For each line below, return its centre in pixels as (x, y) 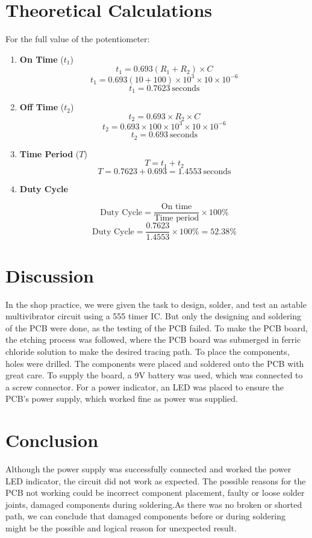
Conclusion (52, 440)
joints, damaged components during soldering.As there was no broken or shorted (154, 504)
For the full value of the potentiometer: (78, 39)
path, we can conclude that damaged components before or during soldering (146, 516)
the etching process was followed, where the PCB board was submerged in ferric (153, 339)
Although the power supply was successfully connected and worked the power (148, 469)
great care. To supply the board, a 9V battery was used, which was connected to (154, 375)
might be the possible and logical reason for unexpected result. (121, 528)
